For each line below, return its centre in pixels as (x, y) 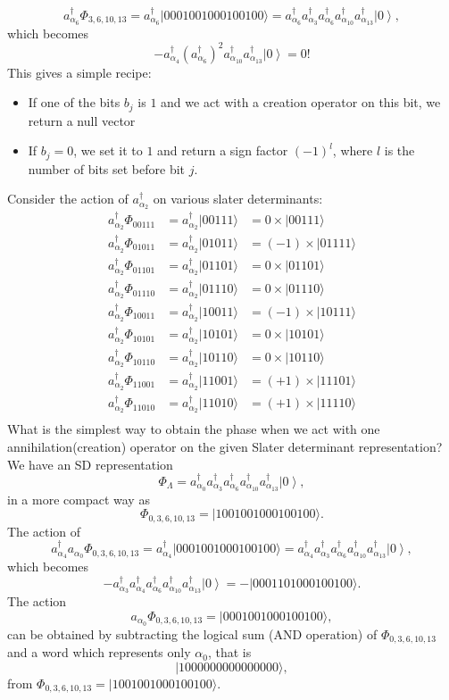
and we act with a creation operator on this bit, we (301, 102)
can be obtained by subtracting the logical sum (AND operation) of (192, 633)
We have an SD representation (90, 464)
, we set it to (108, 150)
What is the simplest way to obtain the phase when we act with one (194, 429)
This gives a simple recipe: (79, 72)
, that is (229, 652)
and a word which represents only (99, 652)
